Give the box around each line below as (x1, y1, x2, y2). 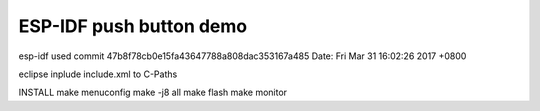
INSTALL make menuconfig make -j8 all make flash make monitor (18, 86, 288, 99)
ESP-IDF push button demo (18, 15, 248, 37)
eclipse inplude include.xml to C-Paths (18, 68, 178, 80)
